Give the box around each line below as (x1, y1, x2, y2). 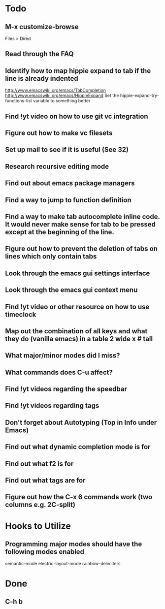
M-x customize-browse (5, 23, 79, 31)
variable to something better (33, 98, 91, 104)
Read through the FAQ (5, 50, 74, 58)
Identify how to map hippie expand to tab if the (5, 66, 151, 75)
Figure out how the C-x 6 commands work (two (5, 493, 153, 501)
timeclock (5, 310, 36, 319)
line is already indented (5, 74, 79, 83)
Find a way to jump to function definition (5, 195, 132, 204)
